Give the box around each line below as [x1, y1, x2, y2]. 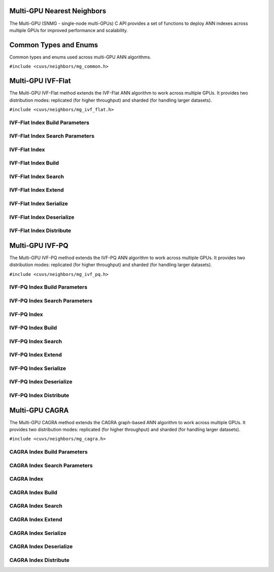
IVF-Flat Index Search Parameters [9, 133, 95, 140]
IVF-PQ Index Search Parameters [9, 297, 93, 304]
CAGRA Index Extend [9, 516, 62, 523]
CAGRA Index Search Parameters [9, 462, 93, 469]
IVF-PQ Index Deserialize [9, 378, 73, 386]
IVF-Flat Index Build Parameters [9, 119, 90, 126]
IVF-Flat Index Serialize [9, 200, 68, 207]
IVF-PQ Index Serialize [9, 365, 66, 372]
